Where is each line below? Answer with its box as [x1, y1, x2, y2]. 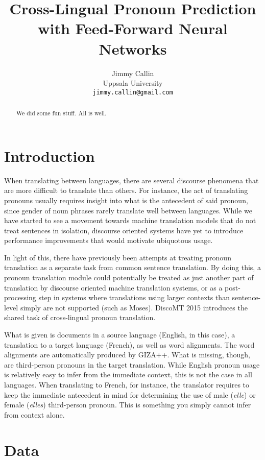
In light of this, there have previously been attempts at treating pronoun [4, 252, 231, 262]
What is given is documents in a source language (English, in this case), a [4, 329, 235, 340]
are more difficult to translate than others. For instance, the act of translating [4, 185, 248, 196]
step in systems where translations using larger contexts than [38, 292, 230, 303]
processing [4, 292, 36, 303]
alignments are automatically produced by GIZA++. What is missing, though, [4, 349, 250, 360]
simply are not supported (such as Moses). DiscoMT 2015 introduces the [20, 302, 248, 312]
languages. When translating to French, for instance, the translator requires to [4, 379, 250, 390]
